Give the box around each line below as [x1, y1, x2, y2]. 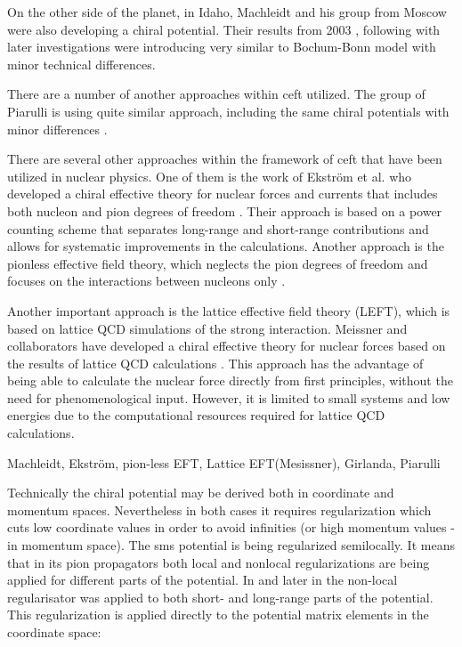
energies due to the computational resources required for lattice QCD [7, 406, 385, 425]
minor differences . [7, 119, 108, 138]
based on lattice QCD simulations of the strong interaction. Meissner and [7, 319, 408, 337]
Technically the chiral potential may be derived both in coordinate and [7, 483, 394, 502]
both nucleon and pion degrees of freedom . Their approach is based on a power [7, 201, 442, 220]
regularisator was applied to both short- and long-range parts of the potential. [7, 587, 434, 606]
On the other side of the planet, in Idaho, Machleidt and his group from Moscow [7, 3, 447, 20]
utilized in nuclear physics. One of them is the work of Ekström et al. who [7, 166, 412, 185]
